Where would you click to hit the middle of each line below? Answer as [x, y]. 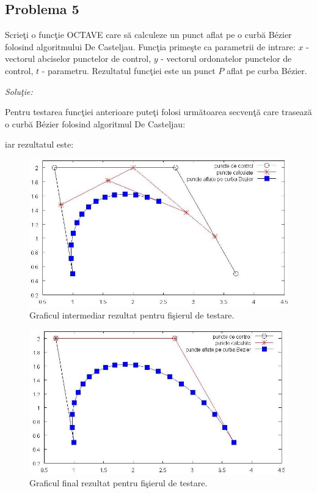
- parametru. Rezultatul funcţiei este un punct [129, 70]
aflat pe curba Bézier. [267, 70]
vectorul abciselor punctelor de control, [78, 58]
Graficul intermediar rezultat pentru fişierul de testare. [132, 315]
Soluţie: [19, 91]
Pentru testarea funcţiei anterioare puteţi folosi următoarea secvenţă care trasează [158, 112]
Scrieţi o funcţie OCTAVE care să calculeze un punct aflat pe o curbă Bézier [148, 35]
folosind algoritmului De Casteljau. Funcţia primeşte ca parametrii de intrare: [150, 46]
